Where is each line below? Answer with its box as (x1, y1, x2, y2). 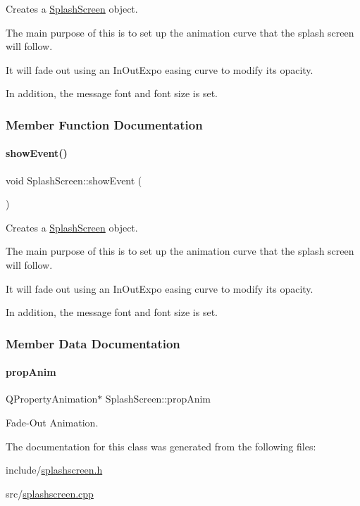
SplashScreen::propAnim (105, 391, 211, 406)
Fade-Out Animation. (6, 415, 99, 429)
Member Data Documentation (6, 334, 180, 352)
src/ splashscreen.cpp (6, 486, 94, 500)
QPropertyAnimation (6, 391, 98, 406)
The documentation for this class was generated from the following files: (6, 438, 316, 453)
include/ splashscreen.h (6, 462, 103, 477)
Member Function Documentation (6, 115, 203, 133)
